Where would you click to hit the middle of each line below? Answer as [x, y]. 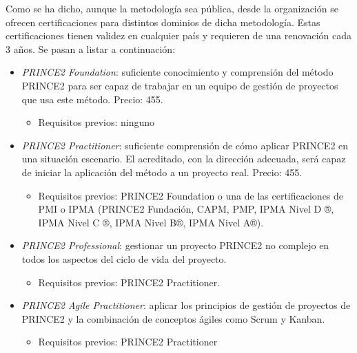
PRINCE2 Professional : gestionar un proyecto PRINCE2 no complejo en [175, 245]
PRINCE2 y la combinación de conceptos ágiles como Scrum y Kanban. [173, 318]
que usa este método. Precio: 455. [92, 99]
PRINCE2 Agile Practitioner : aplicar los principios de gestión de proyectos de [186, 305]
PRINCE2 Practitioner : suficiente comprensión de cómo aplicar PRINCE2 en [185, 145]
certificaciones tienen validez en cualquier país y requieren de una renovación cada [178, 35]
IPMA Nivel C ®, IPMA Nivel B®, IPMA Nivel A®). [151, 222]
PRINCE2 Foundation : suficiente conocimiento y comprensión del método [177, 72]
